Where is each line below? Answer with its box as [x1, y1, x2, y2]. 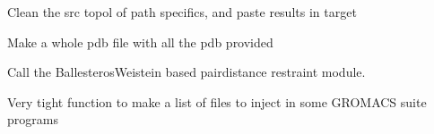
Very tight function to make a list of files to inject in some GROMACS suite [7, 92, 427, 111]
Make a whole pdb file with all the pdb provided [7, 32, 273, 51]
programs [7, 110, 58, 129]
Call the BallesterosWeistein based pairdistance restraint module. [7, 63, 366, 81]
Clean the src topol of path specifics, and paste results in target [7, 3, 357, 21]
